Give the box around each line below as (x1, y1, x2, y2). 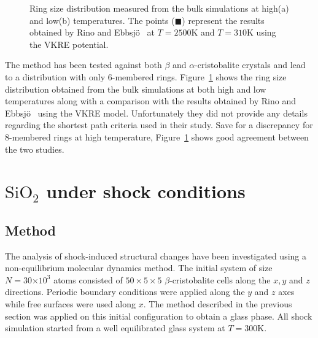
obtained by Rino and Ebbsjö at (29, 26, 155, 39)
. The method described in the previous (143, 298, 292, 310)
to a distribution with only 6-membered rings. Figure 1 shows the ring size (5, 70, 287, 83)
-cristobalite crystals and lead (195, 58, 306, 71)
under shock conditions (46, 179, 246, 204)
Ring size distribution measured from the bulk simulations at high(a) (29, 2, 289, 14)
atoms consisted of (53, 273, 123, 286)
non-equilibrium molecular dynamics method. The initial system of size (5, 261, 273, 274)
